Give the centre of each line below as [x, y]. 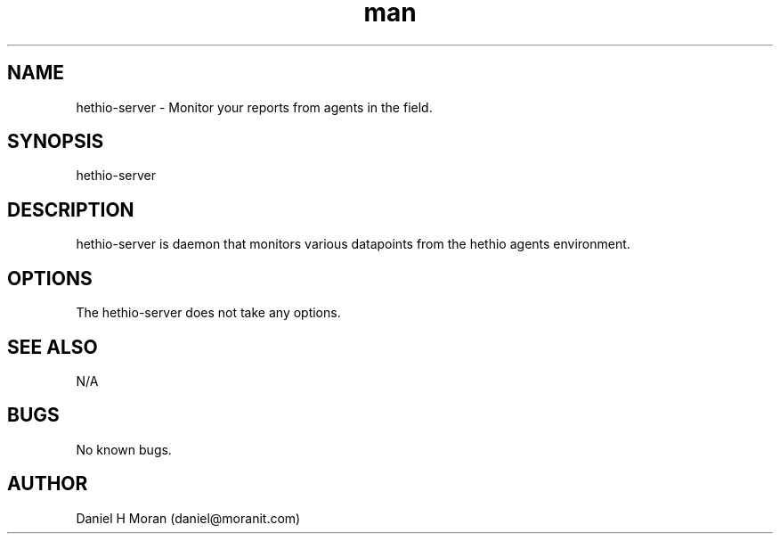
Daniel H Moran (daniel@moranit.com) [188, 518]
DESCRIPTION [71, 209]
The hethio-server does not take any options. [208, 313]
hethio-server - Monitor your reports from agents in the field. [254, 107]
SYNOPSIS [56, 142]
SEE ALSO [53, 347]
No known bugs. [124, 449]
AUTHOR [48, 484]
